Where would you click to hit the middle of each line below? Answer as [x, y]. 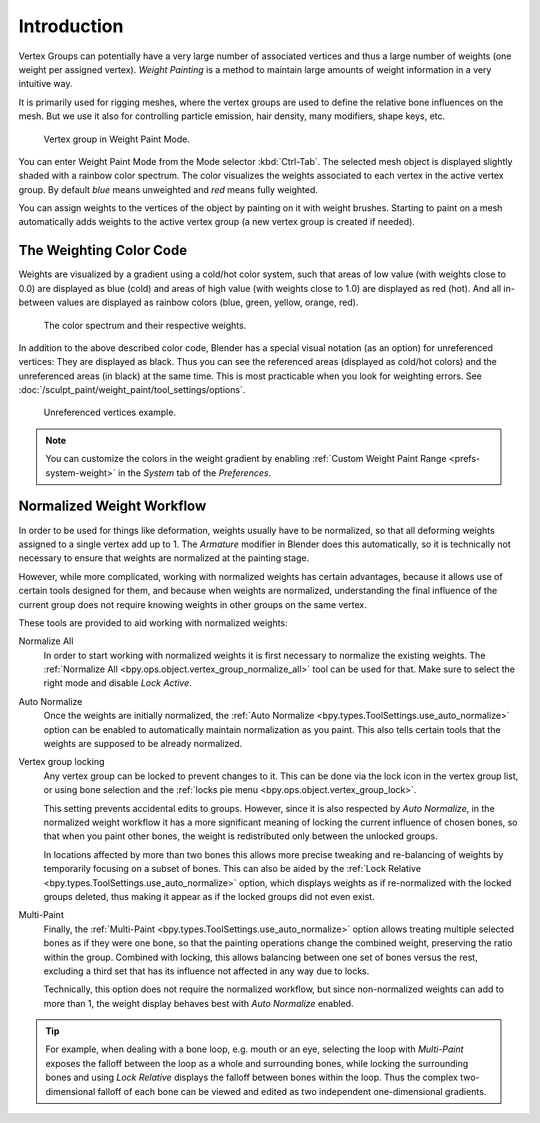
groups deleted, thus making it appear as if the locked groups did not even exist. [209, 896]
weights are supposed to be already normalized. [143, 744]
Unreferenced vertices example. [110, 412]
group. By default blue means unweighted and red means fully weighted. [168, 189]
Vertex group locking [61, 762]
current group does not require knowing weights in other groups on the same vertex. [192, 604]
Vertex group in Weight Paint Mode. [116, 139]
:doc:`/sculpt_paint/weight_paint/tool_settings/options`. [132, 390]
